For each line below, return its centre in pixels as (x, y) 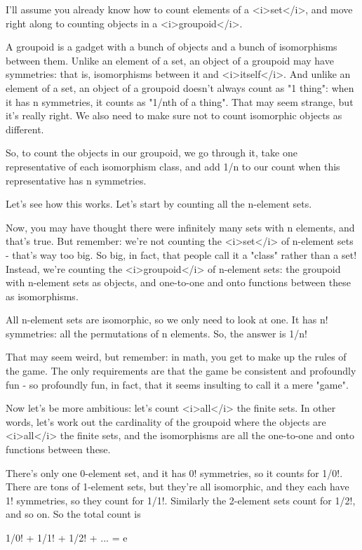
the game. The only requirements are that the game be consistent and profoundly (181, 371)
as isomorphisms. (42, 296)
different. (25, 129)
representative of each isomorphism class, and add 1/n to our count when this (173, 166)
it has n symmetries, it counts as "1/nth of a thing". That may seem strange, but (180, 101)
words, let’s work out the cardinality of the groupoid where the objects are (166, 421)
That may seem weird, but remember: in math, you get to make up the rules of (176, 357)
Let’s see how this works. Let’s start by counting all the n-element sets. (159, 204)
